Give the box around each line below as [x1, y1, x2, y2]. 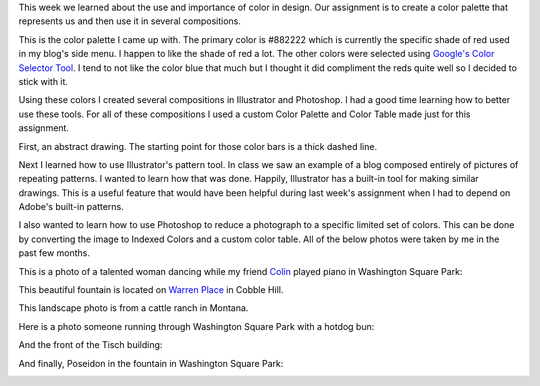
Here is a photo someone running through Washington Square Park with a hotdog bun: [18, 320, 375, 332]
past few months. [18, 247, 90, 259]
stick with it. [18, 75, 69, 87]
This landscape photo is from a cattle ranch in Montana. [18, 302, 249, 314]
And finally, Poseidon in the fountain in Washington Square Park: [18, 357, 284, 369]
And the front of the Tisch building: [18, 339, 163, 351]
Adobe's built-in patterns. [18, 201, 124, 213]
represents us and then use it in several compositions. [18, 15, 242, 27]
